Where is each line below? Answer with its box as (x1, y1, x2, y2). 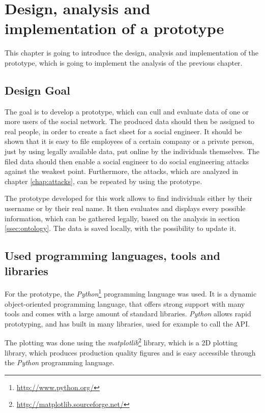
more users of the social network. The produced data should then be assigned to (5, 116, 254, 127)
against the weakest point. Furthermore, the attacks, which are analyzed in (5, 166, 239, 176)
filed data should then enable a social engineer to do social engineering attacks (5, 156, 249, 166)
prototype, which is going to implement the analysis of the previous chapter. (5, 57, 243, 68)
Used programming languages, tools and (5, 248, 220, 263)
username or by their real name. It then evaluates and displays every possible (5, 203, 246, 214)
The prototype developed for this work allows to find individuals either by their (5, 193, 252, 203)
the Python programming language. (5, 357, 114, 368)
